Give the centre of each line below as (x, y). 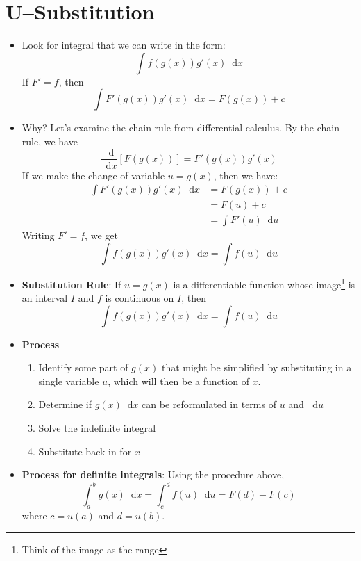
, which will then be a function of (178, 381)
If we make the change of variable (93, 175)
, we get (101, 235)
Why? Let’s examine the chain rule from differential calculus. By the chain (180, 128)
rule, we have (50, 141)
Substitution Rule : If (72, 284)
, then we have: (246, 175)
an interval (45, 298)
